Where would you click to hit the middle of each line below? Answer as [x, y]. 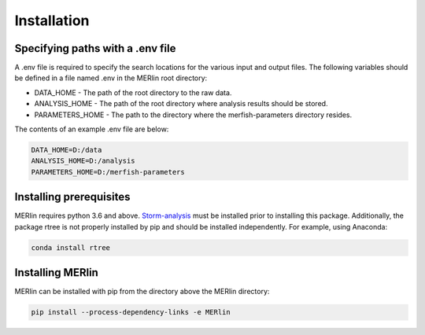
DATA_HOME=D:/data [67, 150]
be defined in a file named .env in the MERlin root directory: [111, 78]
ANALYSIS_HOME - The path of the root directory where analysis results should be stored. [181, 104]
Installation [52, 20]
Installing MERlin [56, 272]
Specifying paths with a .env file [95, 48]
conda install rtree [70, 247]
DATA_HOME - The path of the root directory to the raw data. [133, 92]
